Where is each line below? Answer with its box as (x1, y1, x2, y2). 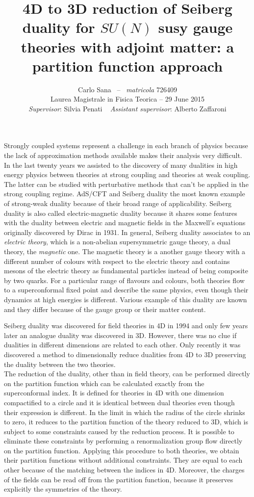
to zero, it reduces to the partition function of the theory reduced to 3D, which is (4, 417, 248, 427)
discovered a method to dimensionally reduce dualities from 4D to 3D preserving (4, 349, 246, 359)
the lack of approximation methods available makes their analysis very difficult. (4, 150, 242, 160)
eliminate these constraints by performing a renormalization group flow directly (4, 436, 243, 446)
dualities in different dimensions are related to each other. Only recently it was (4, 340, 241, 350)
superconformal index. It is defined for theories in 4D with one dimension (4, 388, 224, 398)
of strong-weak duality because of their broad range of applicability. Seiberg (4, 198, 231, 209)
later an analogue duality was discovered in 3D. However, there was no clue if (4, 330, 237, 340)
